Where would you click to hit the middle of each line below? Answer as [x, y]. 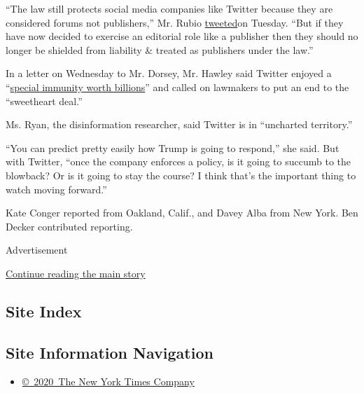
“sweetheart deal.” [44, 101]
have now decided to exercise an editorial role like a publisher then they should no [182, 36]
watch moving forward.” [56, 189]
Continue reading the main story [76, 273]
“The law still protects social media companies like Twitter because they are [169, 8]
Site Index [44, 311]
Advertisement [37, 250]
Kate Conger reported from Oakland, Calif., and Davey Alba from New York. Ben [182, 213]
